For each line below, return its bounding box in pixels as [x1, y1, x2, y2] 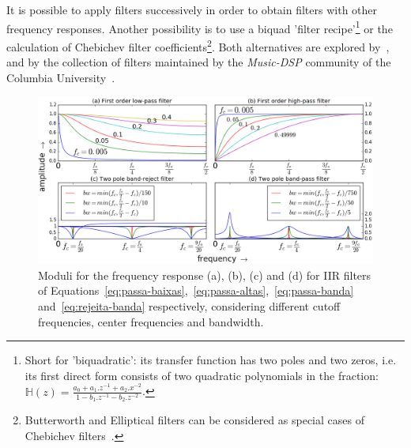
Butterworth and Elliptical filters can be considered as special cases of [25, 412, 364, 428]
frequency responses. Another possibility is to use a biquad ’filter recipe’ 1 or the [6, 17, 393, 36]
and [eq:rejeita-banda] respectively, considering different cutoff [38, 298, 341, 314]
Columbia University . [6, 69, 115, 85]
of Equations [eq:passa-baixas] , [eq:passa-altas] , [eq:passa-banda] [38, 282, 354, 299]
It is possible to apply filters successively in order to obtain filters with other [6, 2, 378, 17]
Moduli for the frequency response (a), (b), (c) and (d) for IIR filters [38, 266, 371, 283]
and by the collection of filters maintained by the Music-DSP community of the [6, 54, 391, 70]
